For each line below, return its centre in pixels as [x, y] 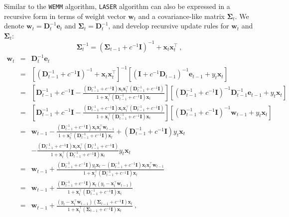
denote [14, 26]
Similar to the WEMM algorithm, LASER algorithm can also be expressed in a [117, 6]
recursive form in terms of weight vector [65, 16]
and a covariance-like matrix [181, 16]
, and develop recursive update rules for [169, 26]
